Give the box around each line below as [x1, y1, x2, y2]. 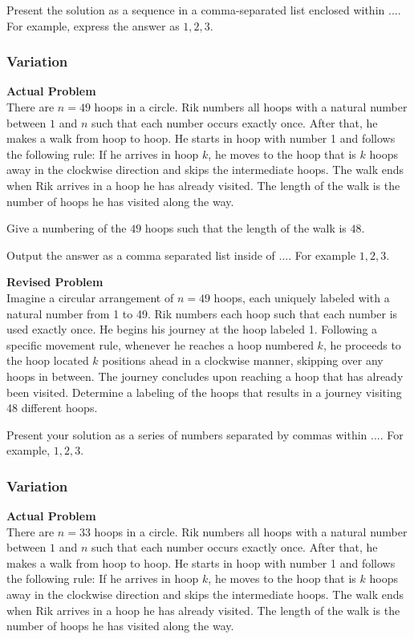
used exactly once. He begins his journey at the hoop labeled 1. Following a [6, 321, 378, 338]
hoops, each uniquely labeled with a [213, 289, 390, 305]
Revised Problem [6, 273, 103, 290]
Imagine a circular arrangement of [6, 289, 174, 305]
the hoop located [6, 352, 89, 369]
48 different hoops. [6, 399, 98, 416]
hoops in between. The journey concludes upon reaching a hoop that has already [6, 367, 404, 384]
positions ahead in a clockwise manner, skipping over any [102, 352, 384, 369]
